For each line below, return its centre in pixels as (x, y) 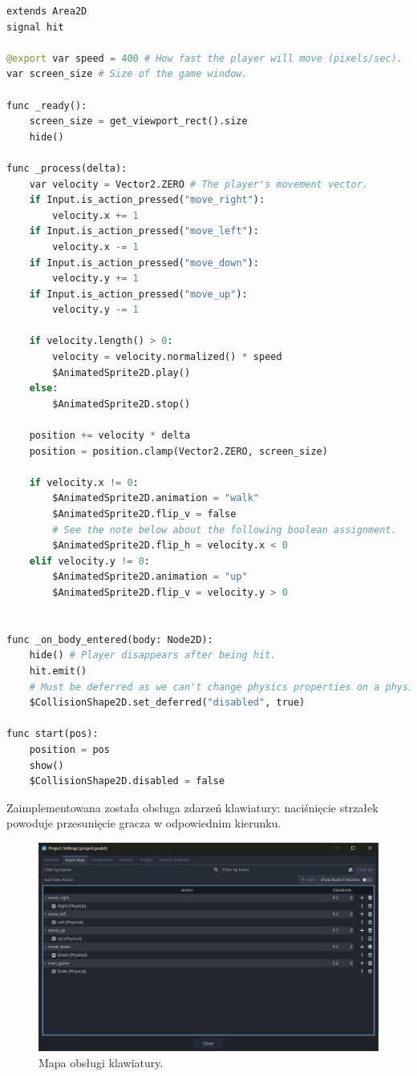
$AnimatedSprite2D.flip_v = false (144, 514)
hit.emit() (58, 671)
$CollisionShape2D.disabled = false (127, 781)
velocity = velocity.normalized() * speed (167, 357)
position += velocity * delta (110, 436)
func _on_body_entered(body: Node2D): (110, 639)
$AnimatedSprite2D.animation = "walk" (156, 498)
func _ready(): (47, 105)
